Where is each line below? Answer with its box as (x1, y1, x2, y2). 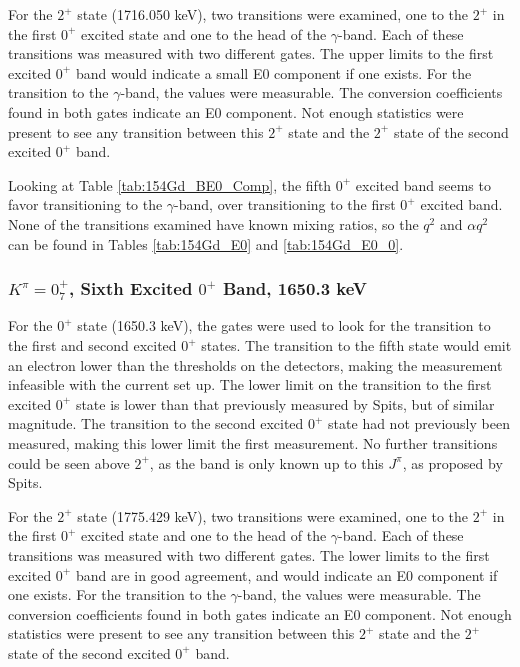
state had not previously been (328, 413, 510, 434)
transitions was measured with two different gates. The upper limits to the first (8, 43, 494, 64)
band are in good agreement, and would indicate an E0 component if (75, 564, 498, 585)
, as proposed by (402, 452, 503, 473)
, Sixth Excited (68, 276, 193, 301)
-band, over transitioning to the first (174, 194, 396, 215)
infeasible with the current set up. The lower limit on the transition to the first (8, 374, 492, 395)
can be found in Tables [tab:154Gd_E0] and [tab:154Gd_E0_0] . (8, 233, 404, 254)
